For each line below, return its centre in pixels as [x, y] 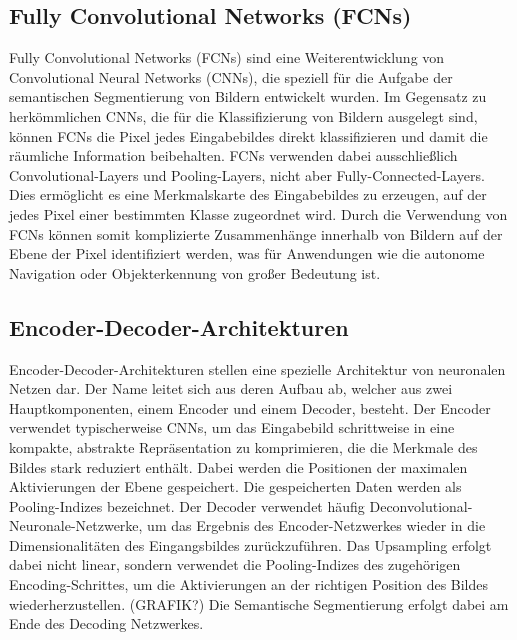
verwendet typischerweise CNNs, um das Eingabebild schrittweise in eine [232, 427]
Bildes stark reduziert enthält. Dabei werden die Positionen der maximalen [238, 466]
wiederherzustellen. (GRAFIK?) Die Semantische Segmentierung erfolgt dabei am [259, 603]
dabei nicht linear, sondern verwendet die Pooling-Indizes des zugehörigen [235, 564]
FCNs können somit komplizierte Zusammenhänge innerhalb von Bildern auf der [256, 233]
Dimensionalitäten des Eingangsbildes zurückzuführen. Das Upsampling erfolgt [250, 544]
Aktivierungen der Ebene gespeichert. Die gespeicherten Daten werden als [235, 486]
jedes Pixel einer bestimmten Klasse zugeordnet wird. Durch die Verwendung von [258, 213]
